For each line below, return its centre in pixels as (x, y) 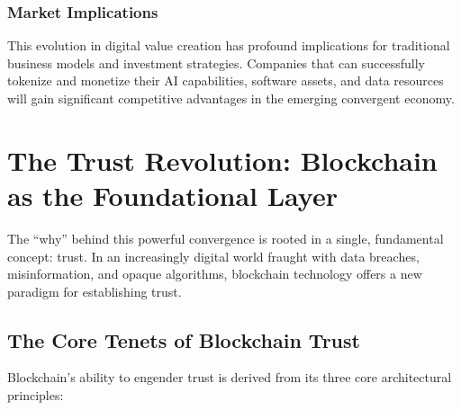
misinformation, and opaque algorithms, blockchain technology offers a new (215, 274)
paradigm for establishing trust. (95, 291)
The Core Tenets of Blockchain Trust (184, 339)
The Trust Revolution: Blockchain (222, 160)
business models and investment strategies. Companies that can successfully (217, 62)
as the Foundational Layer (172, 195)
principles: (36, 395)
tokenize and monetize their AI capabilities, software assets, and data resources (226, 80)
